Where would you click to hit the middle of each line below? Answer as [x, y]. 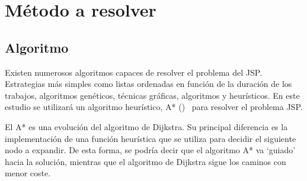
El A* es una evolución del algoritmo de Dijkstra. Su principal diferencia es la [146, 126]
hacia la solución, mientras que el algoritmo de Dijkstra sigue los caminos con [145, 161]
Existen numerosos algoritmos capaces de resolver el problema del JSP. [134, 72]
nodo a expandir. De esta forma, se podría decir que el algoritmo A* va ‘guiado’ [150, 150]
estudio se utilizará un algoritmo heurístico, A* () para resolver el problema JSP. [154, 107]
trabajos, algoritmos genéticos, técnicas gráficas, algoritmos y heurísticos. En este [152, 95]
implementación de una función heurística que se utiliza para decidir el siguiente [151, 138]
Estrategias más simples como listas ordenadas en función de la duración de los [148, 84]
